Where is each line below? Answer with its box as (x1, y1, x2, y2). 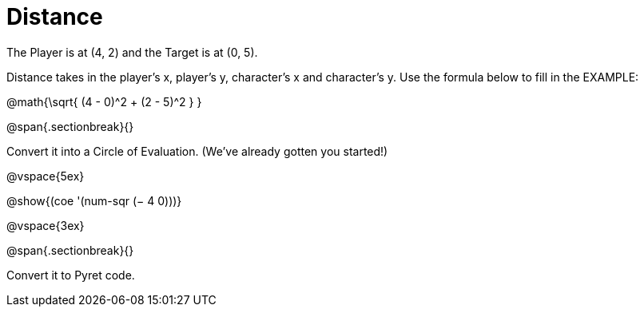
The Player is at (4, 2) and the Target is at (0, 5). (6, 45, 258, 59)
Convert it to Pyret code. (6, 267, 135, 282)
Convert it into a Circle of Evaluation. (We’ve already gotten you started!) (6, 144, 388, 158)
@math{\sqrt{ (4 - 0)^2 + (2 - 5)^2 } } (6, 94, 202, 109)
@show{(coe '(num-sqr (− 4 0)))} (6, 193, 182, 208)
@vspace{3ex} (6, 218, 85, 232)
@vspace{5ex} (6, 168, 85, 183)
